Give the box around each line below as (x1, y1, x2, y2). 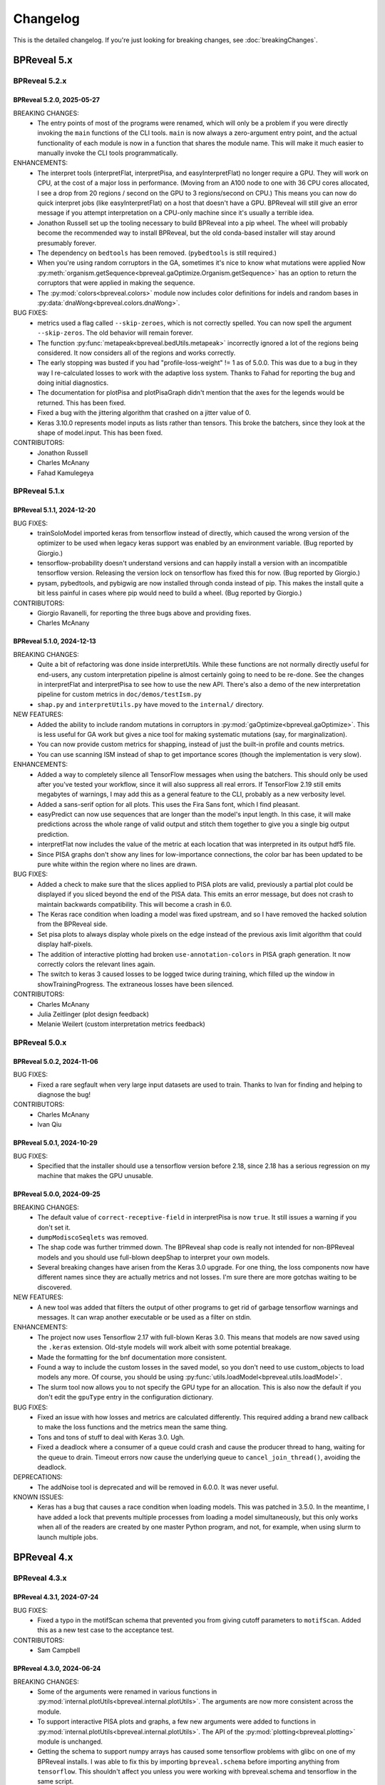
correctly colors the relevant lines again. (37, 960, 156, 968)
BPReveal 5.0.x (13, 1037, 67, 1047)
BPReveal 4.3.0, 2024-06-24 (13, 1664, 101, 1673)
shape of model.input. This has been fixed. (37, 428, 163, 437)
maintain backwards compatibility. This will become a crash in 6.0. (37, 900, 232, 908)
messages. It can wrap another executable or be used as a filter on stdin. (37, 1313, 252, 1322)
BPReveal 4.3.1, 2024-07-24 (13, 1593, 99, 1602)
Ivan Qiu (37, 1120, 62, 1129)
